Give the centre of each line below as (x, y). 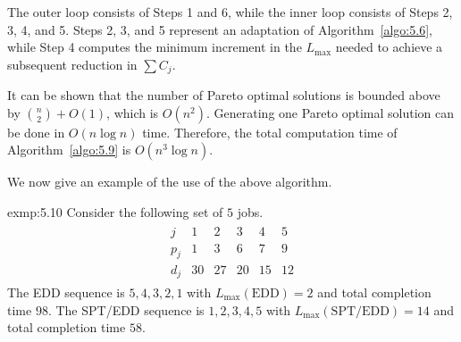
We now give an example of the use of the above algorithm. (170, 182)
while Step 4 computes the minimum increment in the (155, 47)
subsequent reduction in (72, 64)
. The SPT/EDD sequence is (126, 309)
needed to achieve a (389, 47)
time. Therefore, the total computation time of (270, 132)
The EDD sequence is (66, 292)
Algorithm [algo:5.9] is (69, 150)
